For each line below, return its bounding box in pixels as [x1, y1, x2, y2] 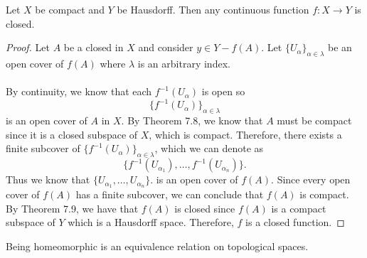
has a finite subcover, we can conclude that [75, 186, 264, 201]
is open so [201, 84, 245, 99]
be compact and [35, 2, 105, 16]
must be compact [277, 113, 352, 128]
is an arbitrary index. [137, 55, 230, 70]
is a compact [271, 200, 326, 215]
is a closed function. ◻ [245, 215, 345, 230]
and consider [138, 40, 193, 55]
